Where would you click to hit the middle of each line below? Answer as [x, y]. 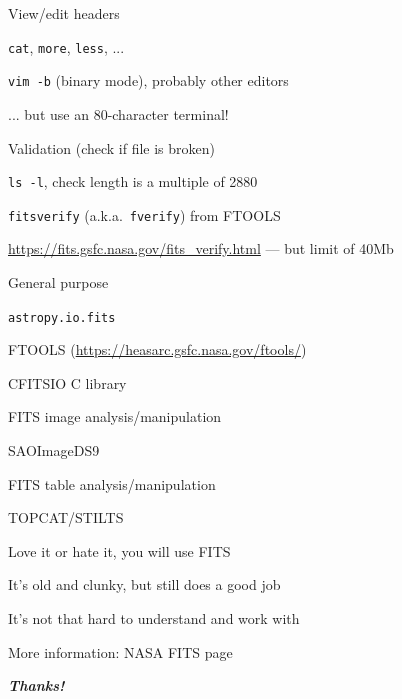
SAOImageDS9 [54, 450]
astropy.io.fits [62, 317]
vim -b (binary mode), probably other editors [148, 80]
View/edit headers [64, 13]
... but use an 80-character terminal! [118, 113]
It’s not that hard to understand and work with [154, 618]
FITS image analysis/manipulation [115, 416]
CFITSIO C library [67, 382]
